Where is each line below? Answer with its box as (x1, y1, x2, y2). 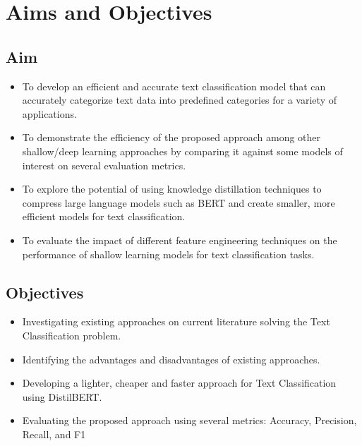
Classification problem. (22, 327, 121, 342)
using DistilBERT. (22, 389, 102, 404)
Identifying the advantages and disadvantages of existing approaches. (22, 351, 320, 366)
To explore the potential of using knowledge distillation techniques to (22, 181, 322, 196)
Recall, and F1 (22, 426, 86, 441)
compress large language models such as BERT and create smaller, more (22, 195, 335, 210)
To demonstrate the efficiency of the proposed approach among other (22, 130, 321, 145)
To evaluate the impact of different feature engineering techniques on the (22, 232, 337, 247)
